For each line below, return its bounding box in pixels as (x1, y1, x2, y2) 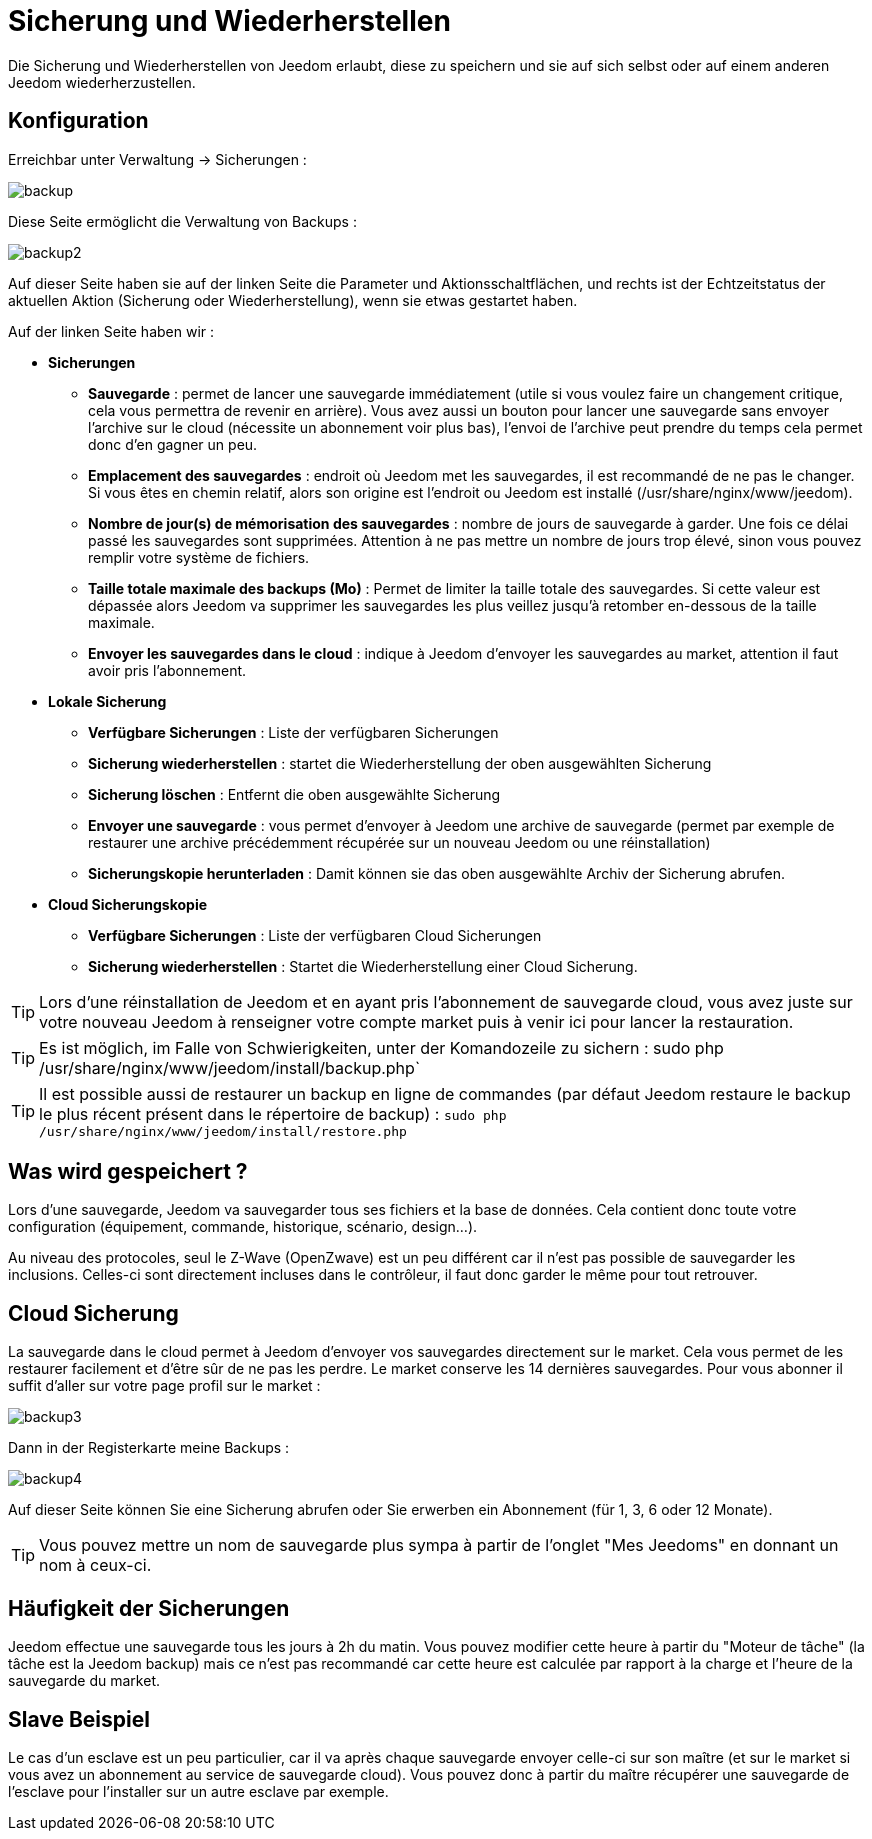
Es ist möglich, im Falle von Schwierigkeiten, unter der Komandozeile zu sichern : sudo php (39, 1037, 724, 1058)
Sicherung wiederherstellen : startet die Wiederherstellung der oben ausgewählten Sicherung (88, 754, 712, 772)
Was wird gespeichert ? (8, 1159, 248, 1185)
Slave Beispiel (8, 1706, 150, 1732)
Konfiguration (8, 108, 149, 134)
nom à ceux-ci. (39, 1555, 152, 1576)
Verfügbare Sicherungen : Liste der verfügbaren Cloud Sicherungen (88, 926, 542, 944)
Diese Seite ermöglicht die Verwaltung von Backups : (8, 212, 357, 230)
